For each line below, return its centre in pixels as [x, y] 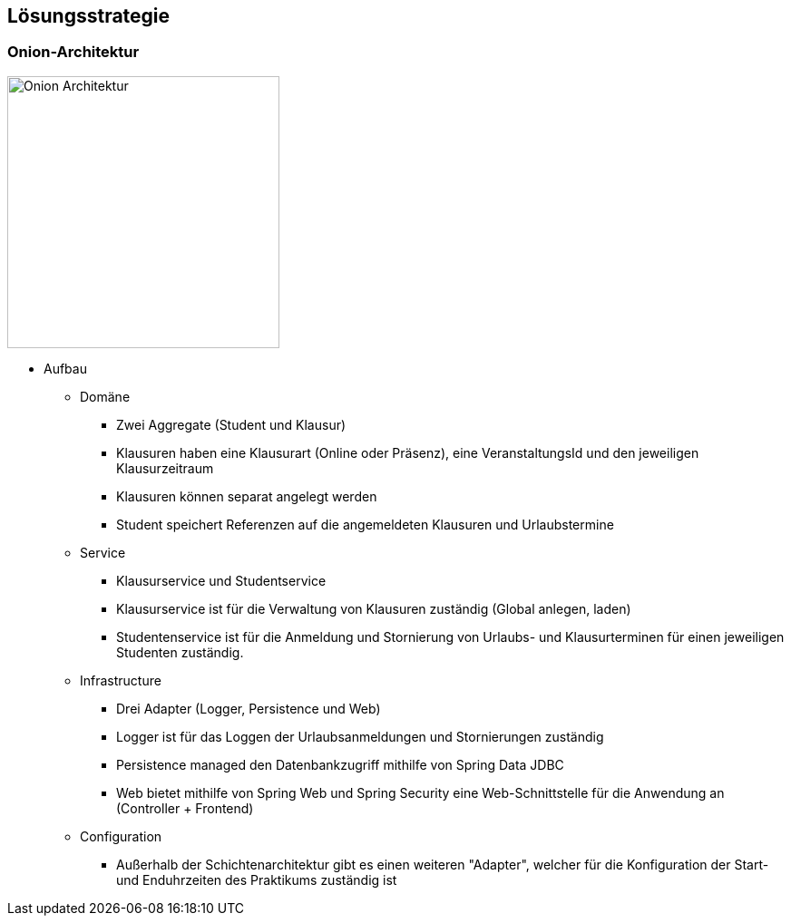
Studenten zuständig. [180, 652]
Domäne [105, 396]
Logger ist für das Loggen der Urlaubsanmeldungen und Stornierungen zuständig [360, 736]
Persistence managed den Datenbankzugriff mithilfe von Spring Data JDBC [340, 764]
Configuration [121, 836]
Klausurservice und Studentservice [221, 580]
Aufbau [65, 368]
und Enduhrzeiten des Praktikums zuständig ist [257, 879]
